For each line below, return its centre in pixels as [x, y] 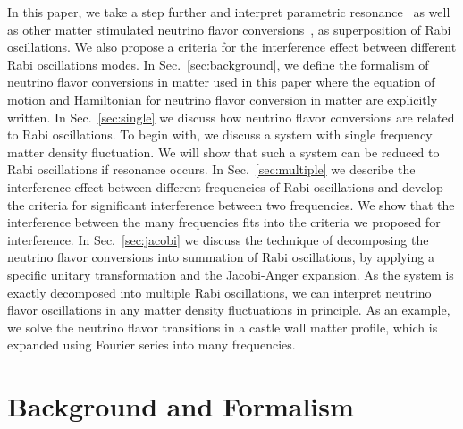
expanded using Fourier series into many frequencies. [152, 345]
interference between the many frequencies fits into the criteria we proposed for [224, 222]
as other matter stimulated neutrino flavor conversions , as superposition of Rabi [229, 29]
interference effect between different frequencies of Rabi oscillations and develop [225, 186]
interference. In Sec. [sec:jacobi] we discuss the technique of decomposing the [218, 239]
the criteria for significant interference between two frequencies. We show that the [231, 204]
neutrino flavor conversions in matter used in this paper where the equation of [221, 82]
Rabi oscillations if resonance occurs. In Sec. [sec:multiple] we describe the [211, 169]
